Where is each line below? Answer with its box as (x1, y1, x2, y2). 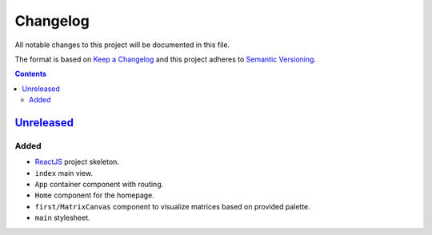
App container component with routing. (34, 180, 164, 189)
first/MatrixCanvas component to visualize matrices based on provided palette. (34, 201, 311, 211)
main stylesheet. (34, 213, 90, 223)
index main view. (34, 168, 94, 177)
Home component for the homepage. (34, 190, 155, 200)
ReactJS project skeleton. (34, 157, 120, 167)
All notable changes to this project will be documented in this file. (14, 40, 230, 50)
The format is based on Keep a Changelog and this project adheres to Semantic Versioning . (14, 54, 316, 64)
